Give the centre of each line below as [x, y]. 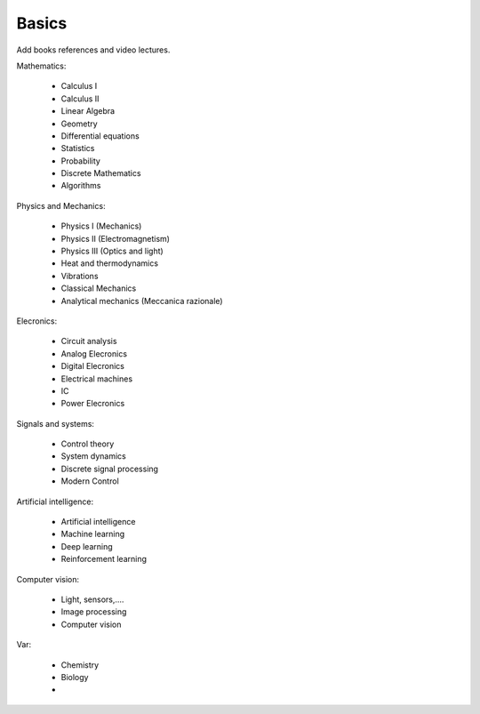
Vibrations [80, 276]
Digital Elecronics [92, 366]
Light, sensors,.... [92, 599]
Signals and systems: [56, 423]
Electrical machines [97, 379]
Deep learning [87, 546]
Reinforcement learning [104, 559]
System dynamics [93, 456]
